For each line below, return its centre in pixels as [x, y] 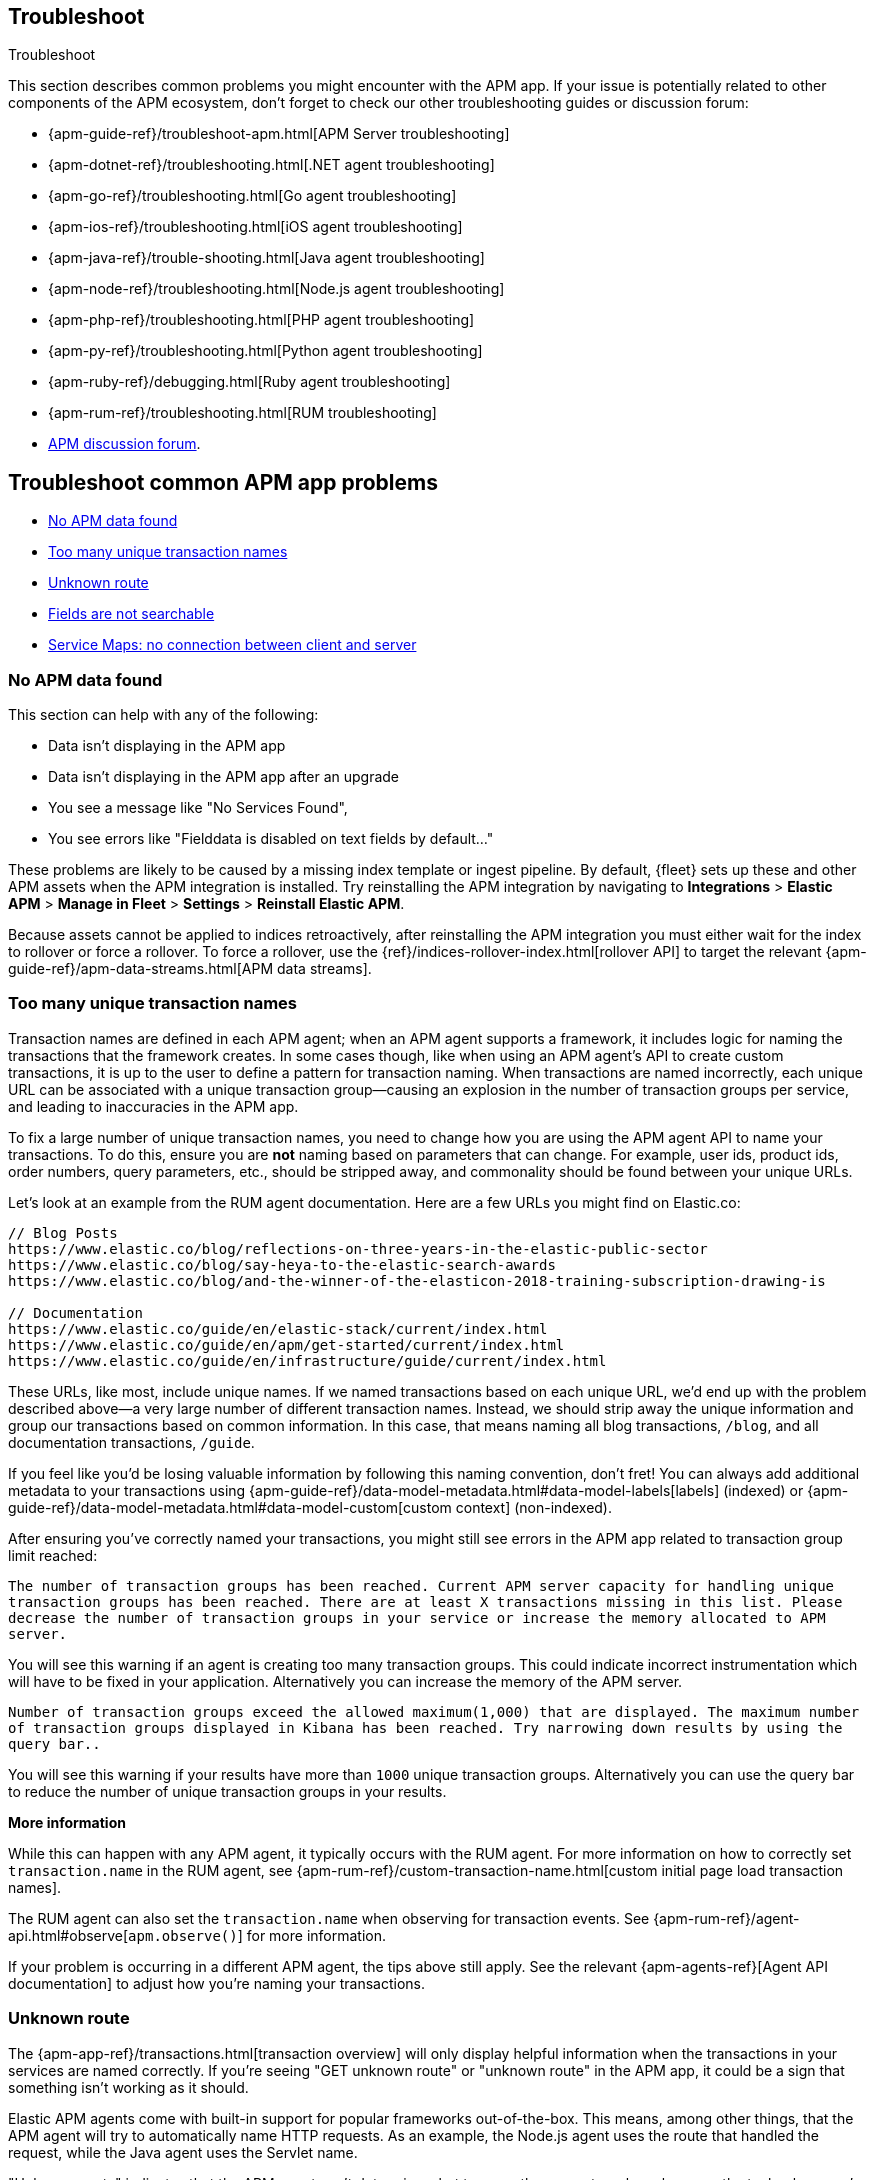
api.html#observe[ [68, 1935]
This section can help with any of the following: [163, 715]
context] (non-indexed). [534, 1507]
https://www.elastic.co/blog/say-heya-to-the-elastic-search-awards [282, 1264]
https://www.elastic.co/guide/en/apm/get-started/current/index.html [286, 1344]
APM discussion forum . [124, 444]
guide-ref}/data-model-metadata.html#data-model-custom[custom [230, 1507]
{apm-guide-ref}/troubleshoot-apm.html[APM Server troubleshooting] [279, 134]
